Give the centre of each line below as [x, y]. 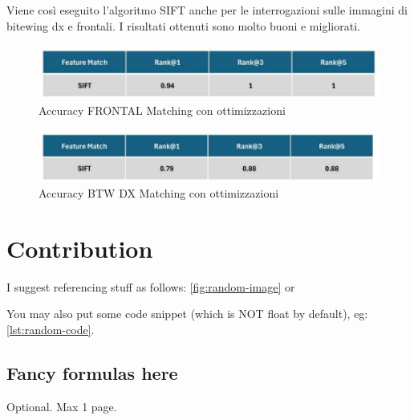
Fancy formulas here [92, 372]
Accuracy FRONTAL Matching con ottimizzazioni [162, 110]
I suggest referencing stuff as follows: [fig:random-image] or [151, 286]
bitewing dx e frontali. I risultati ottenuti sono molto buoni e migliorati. [183, 25]
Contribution [80, 248]
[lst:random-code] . [51, 329]
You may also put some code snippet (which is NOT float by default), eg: [187, 314]
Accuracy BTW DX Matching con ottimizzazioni [159, 193]
